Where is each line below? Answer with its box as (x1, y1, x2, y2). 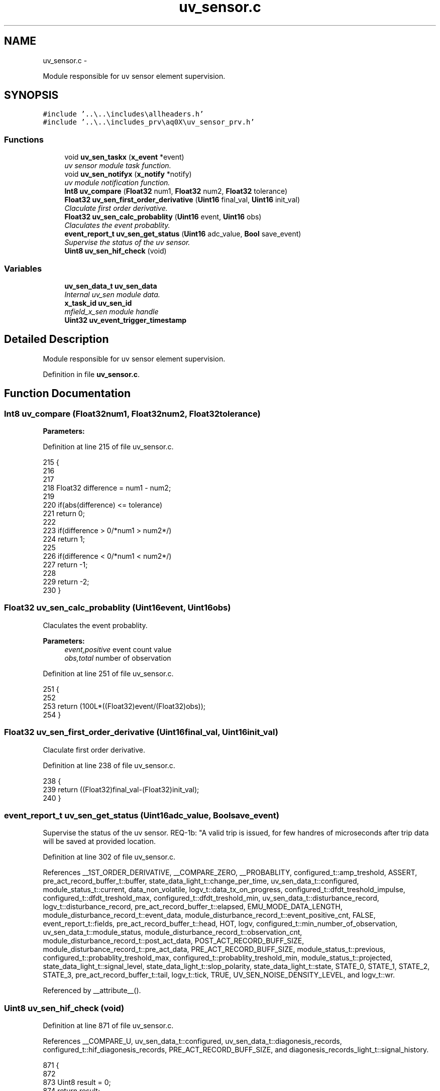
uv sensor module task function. (64, 161, 171, 170)
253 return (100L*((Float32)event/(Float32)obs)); (43, 701, 206, 710)
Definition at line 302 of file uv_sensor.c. (43, 853, 176, 862)
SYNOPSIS (4, 89, 59, 102)
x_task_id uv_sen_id (64, 298, 132, 307)
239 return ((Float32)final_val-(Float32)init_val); (43, 785, 199, 794)
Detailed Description (4, 333, 109, 346)
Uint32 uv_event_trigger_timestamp (64, 315, 187, 324)
